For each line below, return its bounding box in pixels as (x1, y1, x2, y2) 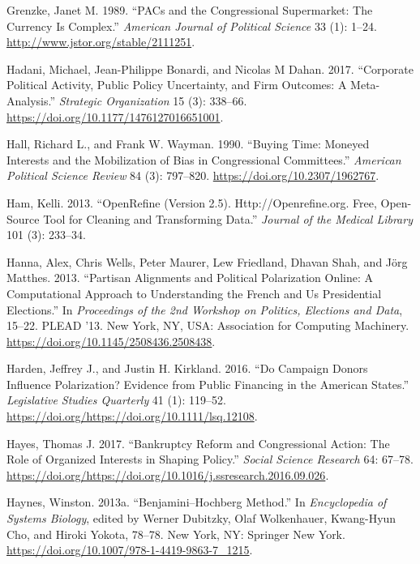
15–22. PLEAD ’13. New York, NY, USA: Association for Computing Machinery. (6, 317, 409, 334)
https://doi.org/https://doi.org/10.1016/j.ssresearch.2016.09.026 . (6, 466, 329, 483)
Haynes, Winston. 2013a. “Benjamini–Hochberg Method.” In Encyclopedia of (6, 493, 387, 511)
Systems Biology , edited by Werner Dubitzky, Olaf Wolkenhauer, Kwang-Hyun (6, 510, 396, 527)
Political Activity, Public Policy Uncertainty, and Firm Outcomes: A (6, 76, 347, 93)
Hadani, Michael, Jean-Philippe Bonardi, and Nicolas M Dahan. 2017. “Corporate (6, 60, 414, 77)
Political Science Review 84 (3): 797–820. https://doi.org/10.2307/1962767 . (6, 167, 379, 184)
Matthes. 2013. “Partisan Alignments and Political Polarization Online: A (6, 269, 374, 286)
